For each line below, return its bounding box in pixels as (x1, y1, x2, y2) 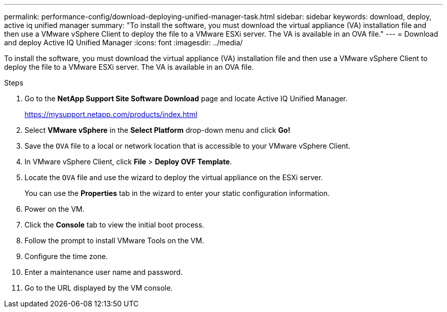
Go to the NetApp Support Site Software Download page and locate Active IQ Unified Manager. (24, 94, 348, 103)
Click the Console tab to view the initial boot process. (24, 220, 205, 229)
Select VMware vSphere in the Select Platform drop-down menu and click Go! (24, 126, 290, 134)
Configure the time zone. (24, 252, 108, 261)
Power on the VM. (24, 205, 85, 213)
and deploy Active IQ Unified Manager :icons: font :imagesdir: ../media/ (4, 38, 243, 47)
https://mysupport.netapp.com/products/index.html (24, 110, 197, 119)
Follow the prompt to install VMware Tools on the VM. (24, 236, 204, 245)
